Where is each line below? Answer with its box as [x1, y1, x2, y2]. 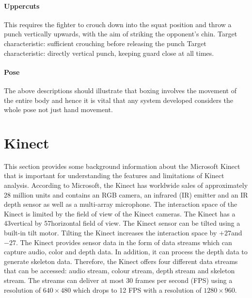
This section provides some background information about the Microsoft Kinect [4, 161, 240, 171]
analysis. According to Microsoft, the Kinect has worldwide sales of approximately [4, 180, 248, 190]
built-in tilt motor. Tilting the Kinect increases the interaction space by [4, 228, 217, 238]
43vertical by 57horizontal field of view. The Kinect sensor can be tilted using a [4, 218, 240, 228]
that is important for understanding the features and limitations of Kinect [4, 170, 224, 181]
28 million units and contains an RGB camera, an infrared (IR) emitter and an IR [4, 189, 248, 199]
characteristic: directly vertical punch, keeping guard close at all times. [4, 48, 214, 58]
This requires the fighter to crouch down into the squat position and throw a [4, 19, 232, 29]
